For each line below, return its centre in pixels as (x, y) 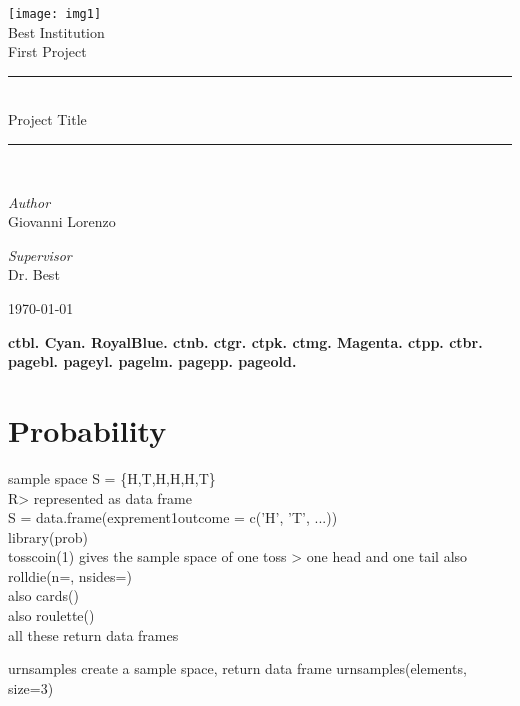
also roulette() (51, 615)
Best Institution (56, 31)
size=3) (31, 687)
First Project (47, 51)
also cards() (43, 595)
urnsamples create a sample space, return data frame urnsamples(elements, (237, 668)
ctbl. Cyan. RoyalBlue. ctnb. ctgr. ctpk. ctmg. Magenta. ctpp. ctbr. (245, 341)
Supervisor (40, 254)
